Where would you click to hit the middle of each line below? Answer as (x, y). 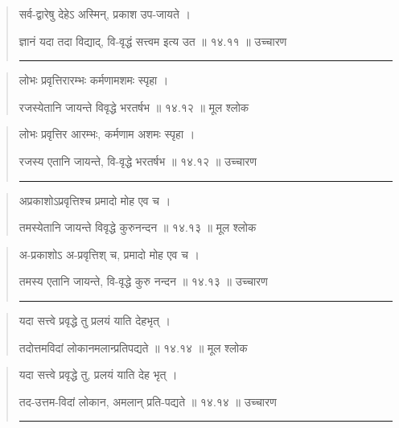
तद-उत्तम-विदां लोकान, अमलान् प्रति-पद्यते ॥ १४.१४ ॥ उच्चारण (148, 401)
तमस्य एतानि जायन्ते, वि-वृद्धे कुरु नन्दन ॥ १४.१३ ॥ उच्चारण (143, 281)
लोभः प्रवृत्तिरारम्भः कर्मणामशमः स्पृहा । (94, 80)
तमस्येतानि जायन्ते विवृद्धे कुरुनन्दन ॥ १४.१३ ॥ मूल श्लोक (138, 227)
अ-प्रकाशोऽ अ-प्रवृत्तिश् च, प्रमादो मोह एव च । (109, 254)
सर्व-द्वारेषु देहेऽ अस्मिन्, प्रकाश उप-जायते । (105, 14)
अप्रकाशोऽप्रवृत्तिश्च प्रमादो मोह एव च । (95, 200)
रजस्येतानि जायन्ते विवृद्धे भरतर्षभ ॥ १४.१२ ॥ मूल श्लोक (134, 107)
